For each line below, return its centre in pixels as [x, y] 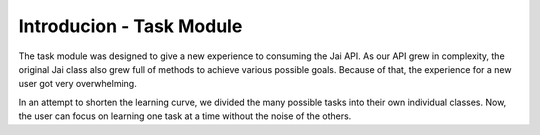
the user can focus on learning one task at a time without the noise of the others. [185, 116]
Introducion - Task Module [130, 26]
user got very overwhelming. [77, 84]
